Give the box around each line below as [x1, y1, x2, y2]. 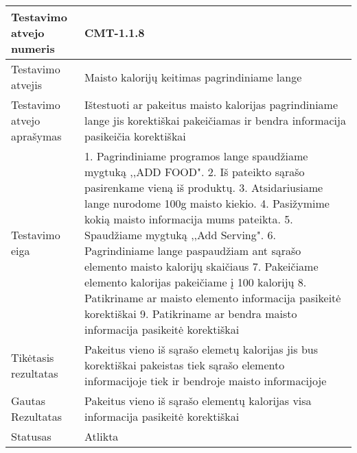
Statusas [11, 428, 51, 444]
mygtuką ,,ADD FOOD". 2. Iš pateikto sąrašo [84, 164, 305, 180]
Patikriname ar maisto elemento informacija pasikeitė [84, 290, 341, 306]
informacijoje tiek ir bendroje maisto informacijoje [84, 373, 327, 389]
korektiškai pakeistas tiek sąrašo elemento [84, 357, 285, 373]
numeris [11, 40, 55, 56]
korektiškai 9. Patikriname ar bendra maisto [84, 306, 297, 321]
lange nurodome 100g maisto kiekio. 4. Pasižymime [84, 195, 330, 211]
